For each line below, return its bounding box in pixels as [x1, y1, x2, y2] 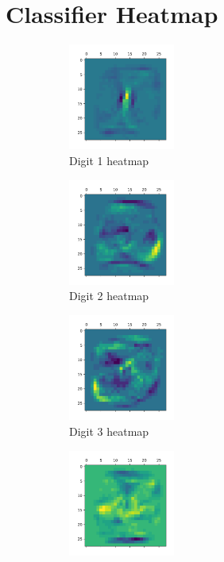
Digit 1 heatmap [69, 152, 149, 168]
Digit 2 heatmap [69, 287, 149, 304]
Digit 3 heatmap [69, 422, 149, 439]
